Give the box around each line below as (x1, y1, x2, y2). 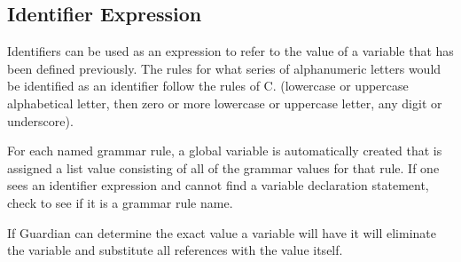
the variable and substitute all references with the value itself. (7, 241, 343, 259)
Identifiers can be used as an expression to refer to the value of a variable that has (7, 42, 454, 60)
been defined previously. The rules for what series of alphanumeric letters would (7, 59, 441, 77)
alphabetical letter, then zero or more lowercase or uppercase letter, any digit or (7, 93, 442, 112)
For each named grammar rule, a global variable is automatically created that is (7, 141, 442, 160)
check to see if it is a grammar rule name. (7, 193, 233, 211)
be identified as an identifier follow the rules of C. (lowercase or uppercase (7, 76, 409, 95)
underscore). (7, 111, 74, 130)
